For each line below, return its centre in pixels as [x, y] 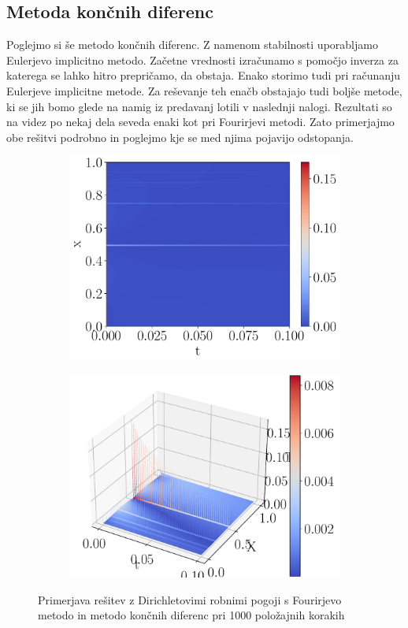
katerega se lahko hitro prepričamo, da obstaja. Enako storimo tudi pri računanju [204, 75]
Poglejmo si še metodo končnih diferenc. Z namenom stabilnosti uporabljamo [192, 45]
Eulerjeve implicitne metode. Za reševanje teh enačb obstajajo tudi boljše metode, [204, 90]
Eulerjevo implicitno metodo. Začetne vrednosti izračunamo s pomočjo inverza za [202, 59]
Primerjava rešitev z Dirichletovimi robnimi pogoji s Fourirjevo [190, 599]
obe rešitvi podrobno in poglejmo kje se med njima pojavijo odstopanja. [180, 137]
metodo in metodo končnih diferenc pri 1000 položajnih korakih [191, 615]
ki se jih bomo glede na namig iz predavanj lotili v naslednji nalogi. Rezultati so [199, 106]
